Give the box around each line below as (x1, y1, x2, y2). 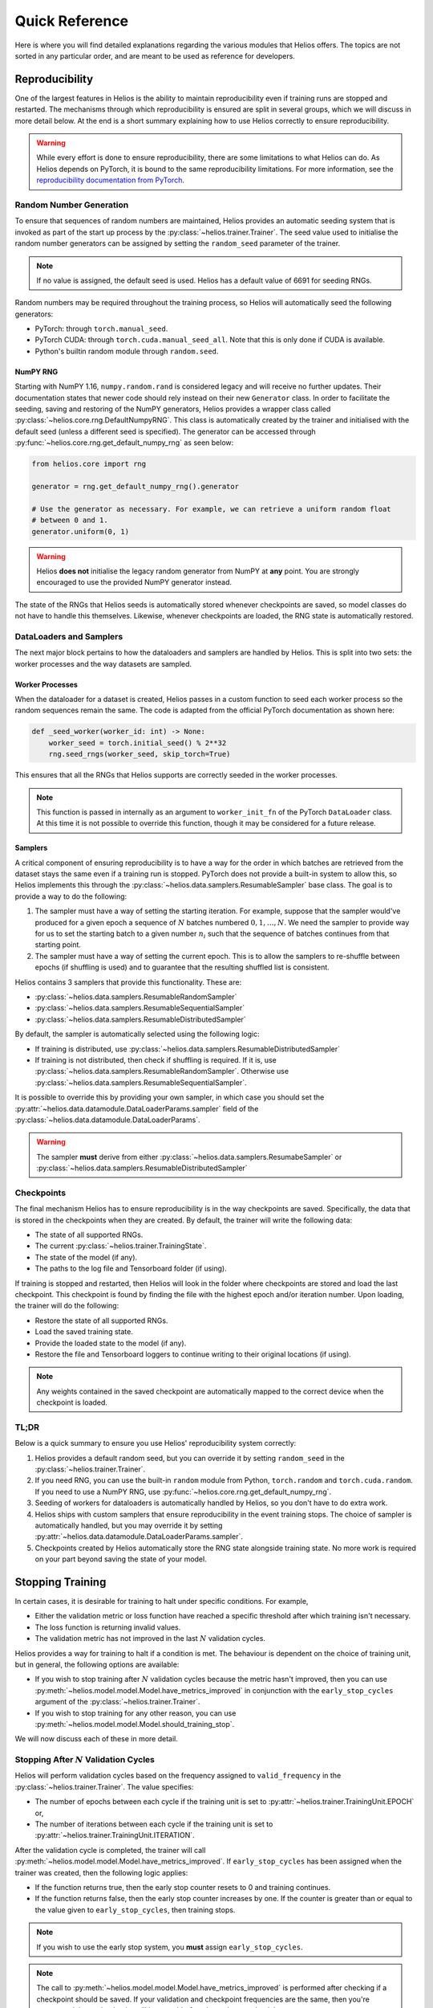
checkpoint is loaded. (36, 1398, 108, 1407)
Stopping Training (14, 1575, 107, 1589)
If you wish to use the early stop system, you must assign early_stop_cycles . (36, 1942, 303, 1952)
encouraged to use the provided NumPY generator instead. (36, 578, 233, 587)
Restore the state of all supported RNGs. (34, 1316, 168, 1325)
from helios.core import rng (31, 459, 147, 469)
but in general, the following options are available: (14, 1659, 180, 1669)
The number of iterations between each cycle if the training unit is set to (34, 1819, 273, 1829)
